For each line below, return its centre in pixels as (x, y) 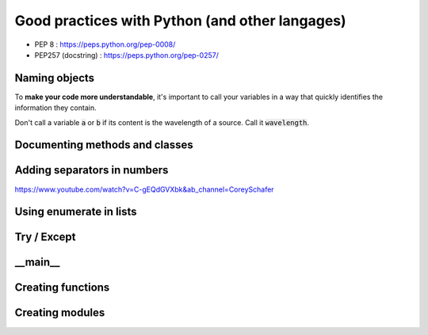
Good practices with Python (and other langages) (180, 21)
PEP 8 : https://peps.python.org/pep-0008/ (105, 44)
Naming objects (55, 78)
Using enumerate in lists (76, 212)
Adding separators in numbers (92, 170)
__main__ (37, 263)
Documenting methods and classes (104, 145)
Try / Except (45, 237)
